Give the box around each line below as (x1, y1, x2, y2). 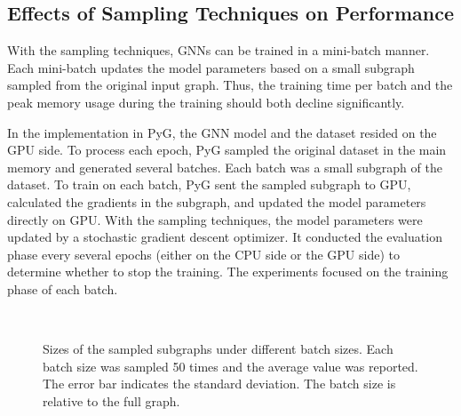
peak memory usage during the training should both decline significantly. (7, 92, 405, 111)
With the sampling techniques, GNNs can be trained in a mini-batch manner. (7, 41, 430, 60)
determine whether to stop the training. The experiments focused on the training (7, 262, 449, 281)
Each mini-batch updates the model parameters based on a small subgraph (7, 58, 415, 76)
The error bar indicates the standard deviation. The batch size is (43, 374, 396, 393)
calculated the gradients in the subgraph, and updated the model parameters (7, 192, 426, 211)
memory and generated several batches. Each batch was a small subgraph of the (7, 157, 442, 176)
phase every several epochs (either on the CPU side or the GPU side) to (7, 244, 400, 263)
